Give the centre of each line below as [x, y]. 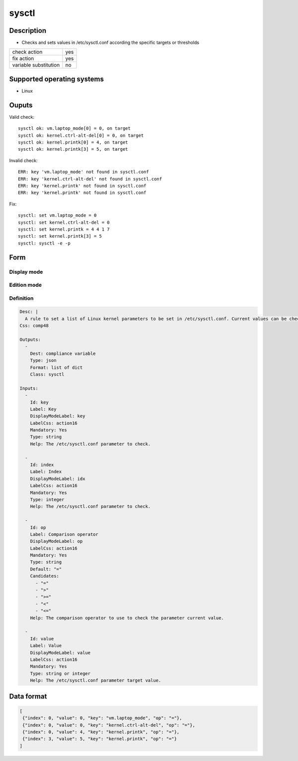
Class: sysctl [47, 374]
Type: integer [47, 499]
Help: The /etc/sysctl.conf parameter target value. [96, 680]
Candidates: [45, 576]
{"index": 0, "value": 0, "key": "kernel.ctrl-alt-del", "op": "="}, [109, 725]
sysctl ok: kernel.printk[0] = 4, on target [73, 142]
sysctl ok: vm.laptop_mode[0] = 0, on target [74, 128]
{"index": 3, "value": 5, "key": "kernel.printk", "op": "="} [100, 739]
